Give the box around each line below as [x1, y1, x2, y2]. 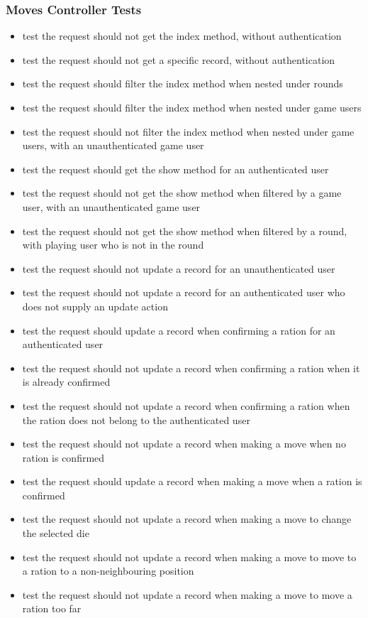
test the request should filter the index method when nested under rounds [22, 76, 343, 91]
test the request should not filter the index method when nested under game [22, 124, 355, 139]
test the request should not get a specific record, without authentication [22, 52, 335, 67]
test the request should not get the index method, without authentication [22, 28, 342, 43]
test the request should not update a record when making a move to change [22, 511, 352, 526]
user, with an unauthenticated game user [22, 199, 201, 214]
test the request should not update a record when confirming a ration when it [22, 360, 360, 375]
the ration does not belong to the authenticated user [22, 412, 250, 427]
